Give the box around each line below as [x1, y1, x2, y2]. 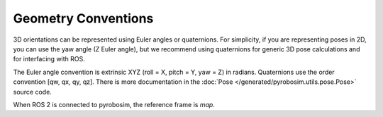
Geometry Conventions [13, 11, 154, 26]
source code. [13, 87, 52, 96]
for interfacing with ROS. [13, 55, 85, 63]
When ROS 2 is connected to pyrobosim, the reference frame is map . [13, 100, 216, 109]
